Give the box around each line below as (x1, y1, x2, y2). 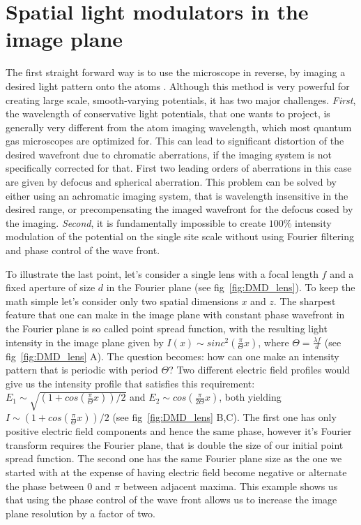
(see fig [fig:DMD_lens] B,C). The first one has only (112, 410, 337, 424)
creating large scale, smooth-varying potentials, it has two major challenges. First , (6, 92, 356, 107)
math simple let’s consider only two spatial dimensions (6, 293, 238, 308)
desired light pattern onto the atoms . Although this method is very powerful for (6, 78, 350, 93)
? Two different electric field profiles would (169, 362, 351, 377)
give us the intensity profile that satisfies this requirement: (6, 376, 255, 390)
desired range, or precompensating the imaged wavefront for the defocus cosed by (6, 202, 353, 216)
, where (258, 334, 289, 349)
